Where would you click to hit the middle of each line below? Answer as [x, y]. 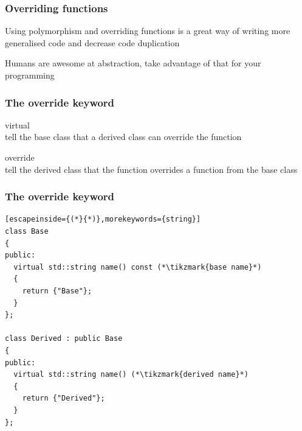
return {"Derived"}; [63, 398]
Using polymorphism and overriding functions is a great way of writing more [148, 31]
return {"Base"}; [57, 291]
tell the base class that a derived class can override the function [123, 137]
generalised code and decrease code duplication [92, 42]
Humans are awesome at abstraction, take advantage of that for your [133, 63]
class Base [27, 231]
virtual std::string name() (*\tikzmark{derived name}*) [131, 375]
